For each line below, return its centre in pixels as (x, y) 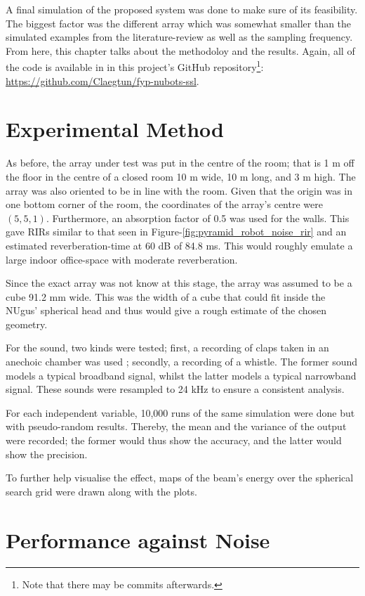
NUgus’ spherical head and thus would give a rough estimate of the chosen (166, 310)
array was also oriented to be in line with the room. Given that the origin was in (179, 190)
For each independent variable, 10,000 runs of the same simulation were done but (180, 412)
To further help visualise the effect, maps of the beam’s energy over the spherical (180, 478)
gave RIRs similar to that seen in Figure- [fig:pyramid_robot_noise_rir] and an (176, 232)
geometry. (27, 324)
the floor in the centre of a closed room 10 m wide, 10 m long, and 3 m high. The (181, 176)
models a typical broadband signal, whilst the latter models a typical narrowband (181, 375)
